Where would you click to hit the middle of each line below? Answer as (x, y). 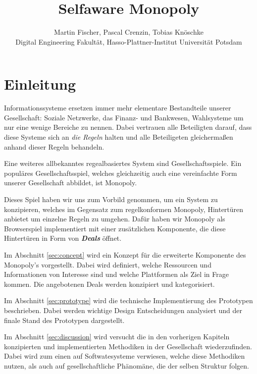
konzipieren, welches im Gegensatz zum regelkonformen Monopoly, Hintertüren (124, 209)
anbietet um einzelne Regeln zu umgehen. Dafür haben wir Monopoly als (115, 219)
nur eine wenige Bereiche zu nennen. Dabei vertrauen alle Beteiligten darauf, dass (128, 127)
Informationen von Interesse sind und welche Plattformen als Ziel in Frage (116, 274)
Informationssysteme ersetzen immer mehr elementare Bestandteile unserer (118, 108)
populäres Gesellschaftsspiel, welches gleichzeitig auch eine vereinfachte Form (121, 173)
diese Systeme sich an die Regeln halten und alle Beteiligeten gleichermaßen (119, 137)
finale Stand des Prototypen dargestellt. (64, 320)
